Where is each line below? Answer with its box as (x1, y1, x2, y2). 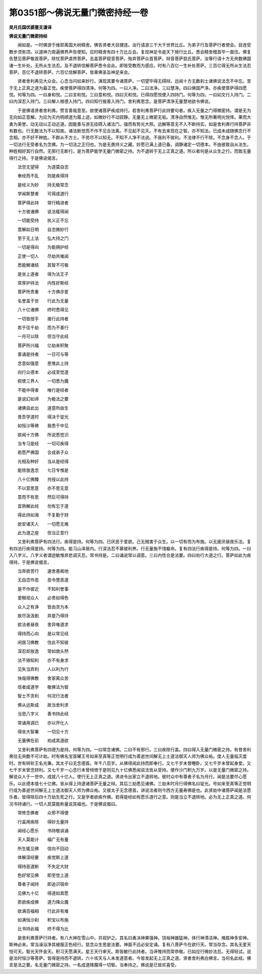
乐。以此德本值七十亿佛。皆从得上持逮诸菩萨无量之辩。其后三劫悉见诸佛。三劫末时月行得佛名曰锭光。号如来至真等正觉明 (9, 780, 251, 786)
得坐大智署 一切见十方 (17, 729, 69, 735)
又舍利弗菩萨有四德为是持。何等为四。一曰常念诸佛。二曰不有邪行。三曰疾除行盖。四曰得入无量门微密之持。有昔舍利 (17, 746, 251, 752)
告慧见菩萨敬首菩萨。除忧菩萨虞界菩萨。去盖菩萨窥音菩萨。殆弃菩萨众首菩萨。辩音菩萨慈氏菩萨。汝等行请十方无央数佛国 (9, 56, 251, 62)
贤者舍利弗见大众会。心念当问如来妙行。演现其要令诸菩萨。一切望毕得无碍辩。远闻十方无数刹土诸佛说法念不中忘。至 (17, 78, 251, 84)
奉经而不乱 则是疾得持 (17, 173, 69, 179)
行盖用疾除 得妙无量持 (17, 819, 69, 824)
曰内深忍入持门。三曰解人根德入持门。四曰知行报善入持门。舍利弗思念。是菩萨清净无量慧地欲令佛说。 (9, 99, 213, 104)
